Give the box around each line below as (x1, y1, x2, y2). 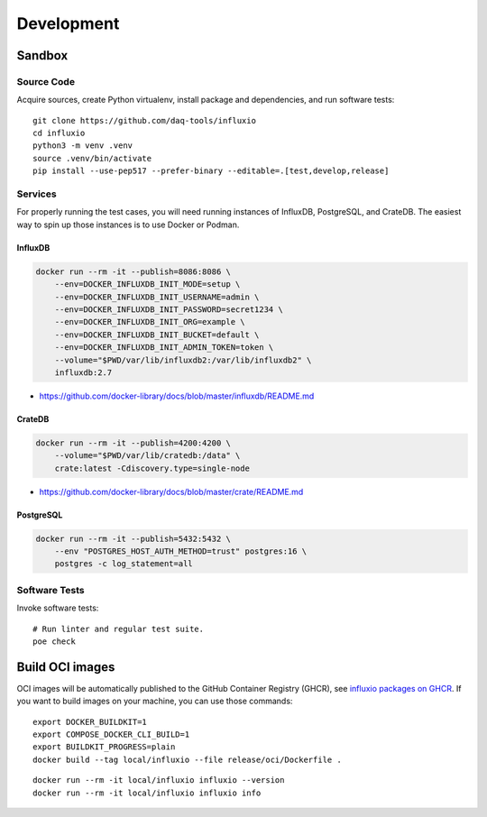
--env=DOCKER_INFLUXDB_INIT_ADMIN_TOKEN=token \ (54, 343, 274, 353)
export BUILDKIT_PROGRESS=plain (32, 742, 176, 752)
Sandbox (16, 48, 69, 63)
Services (16, 188, 58, 200)
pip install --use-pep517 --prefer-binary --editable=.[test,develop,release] (32, 166, 390, 176)
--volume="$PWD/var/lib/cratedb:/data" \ (54, 451, 241, 461)
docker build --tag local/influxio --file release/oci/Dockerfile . (32, 754, 342, 765)
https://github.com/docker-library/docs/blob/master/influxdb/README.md (39, 390, 315, 401)
